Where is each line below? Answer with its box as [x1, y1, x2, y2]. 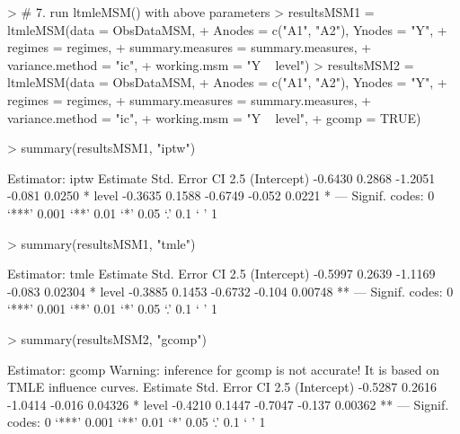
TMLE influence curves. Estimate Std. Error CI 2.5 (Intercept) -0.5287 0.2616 [7, 377, 437, 396]
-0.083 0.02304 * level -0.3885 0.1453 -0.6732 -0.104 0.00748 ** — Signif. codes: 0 [7, 281, 454, 300]
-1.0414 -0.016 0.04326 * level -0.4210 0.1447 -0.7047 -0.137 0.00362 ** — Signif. [7, 394, 449, 413]
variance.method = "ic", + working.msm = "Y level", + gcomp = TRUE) [7, 108, 421, 127]
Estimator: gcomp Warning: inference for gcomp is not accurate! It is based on [7, 359, 439, 378]
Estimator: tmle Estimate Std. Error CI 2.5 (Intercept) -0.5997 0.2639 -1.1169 [7, 264, 436, 283]
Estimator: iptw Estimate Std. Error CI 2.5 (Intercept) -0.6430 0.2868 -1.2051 [7, 168, 436, 187]
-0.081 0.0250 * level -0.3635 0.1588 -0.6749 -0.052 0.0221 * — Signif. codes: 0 [7, 186, 435, 205]
